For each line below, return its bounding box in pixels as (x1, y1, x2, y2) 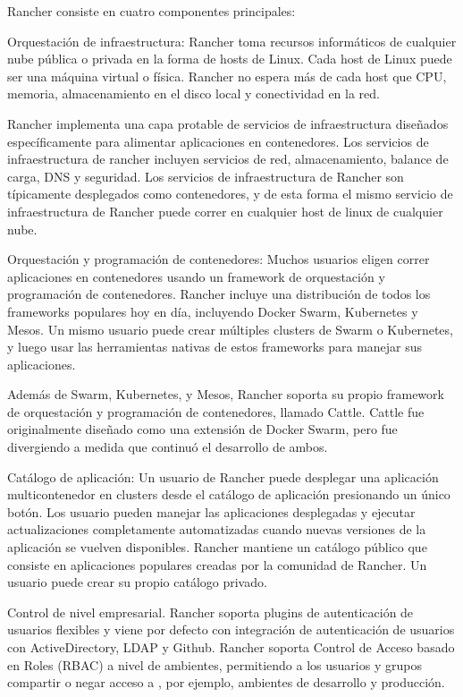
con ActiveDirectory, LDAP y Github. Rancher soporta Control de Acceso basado (7, 638, 455, 656)
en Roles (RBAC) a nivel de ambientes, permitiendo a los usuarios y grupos (7, 655, 422, 674)
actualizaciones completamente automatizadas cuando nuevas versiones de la (7, 520, 426, 539)
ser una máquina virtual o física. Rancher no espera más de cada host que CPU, (7, 66, 447, 85)
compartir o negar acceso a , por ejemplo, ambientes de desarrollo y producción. (7, 673, 445, 692)
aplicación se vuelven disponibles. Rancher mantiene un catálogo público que (7, 538, 427, 557)
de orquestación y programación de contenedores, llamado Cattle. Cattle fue (7, 402, 425, 421)
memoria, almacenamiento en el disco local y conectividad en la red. (7, 84, 381, 103)
